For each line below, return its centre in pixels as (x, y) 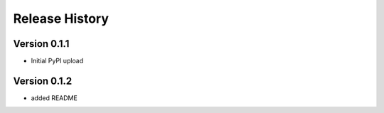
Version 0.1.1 (41, 44)
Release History (61, 18)
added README (54, 98)
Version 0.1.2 (43, 81)
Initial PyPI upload (57, 61)
